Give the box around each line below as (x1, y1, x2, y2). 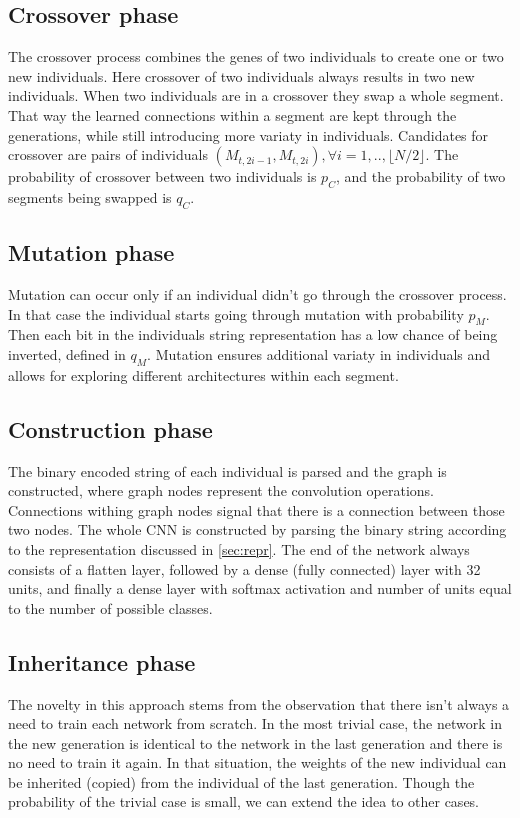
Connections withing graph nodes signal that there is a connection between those (8, 499, 505, 520)
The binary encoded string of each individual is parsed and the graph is (8, 460, 447, 481)
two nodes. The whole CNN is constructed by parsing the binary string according (8, 519, 507, 540)
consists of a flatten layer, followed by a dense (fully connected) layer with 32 (8, 558, 481, 579)
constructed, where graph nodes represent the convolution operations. (8, 480, 435, 501)
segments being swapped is (8, 186, 172, 207)
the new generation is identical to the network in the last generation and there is (8, 732, 503, 753)
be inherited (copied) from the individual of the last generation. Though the (8, 771, 475, 792)
